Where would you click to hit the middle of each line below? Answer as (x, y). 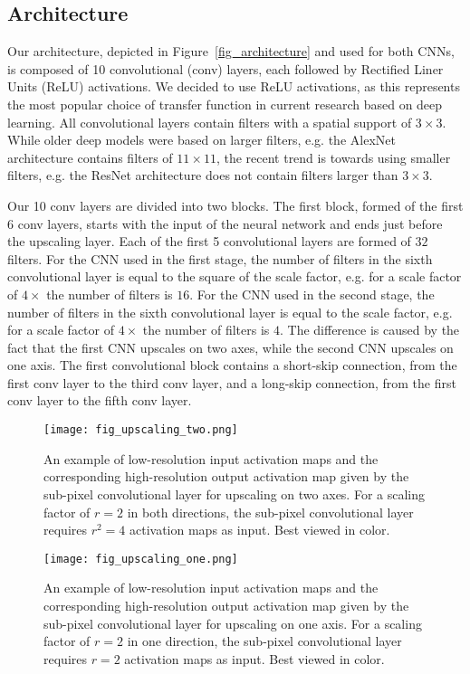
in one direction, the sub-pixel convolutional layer (264, 641)
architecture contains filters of (90, 157)
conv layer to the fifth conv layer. (100, 400)
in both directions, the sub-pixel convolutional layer (270, 512)
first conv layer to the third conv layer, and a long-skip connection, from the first (232, 382)
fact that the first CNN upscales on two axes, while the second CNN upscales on (230, 347)
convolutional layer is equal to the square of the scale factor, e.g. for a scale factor (235, 276)
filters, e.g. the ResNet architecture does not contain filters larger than (203, 175)
